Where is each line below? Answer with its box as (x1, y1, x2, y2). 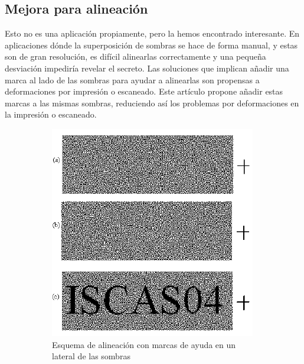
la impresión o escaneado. (5, 108, 97, 121)
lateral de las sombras (52, 350, 130, 362)
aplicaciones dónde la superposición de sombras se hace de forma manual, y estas (5, 38, 298, 51)
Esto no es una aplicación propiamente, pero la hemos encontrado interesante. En (5, 27, 300, 40)
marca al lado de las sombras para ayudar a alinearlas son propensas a (5, 73, 260, 86)
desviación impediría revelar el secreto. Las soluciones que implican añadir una (5, 61, 289, 74)
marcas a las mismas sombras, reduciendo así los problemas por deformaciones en (5, 96, 299, 109)
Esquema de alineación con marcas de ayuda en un (52, 338, 236, 350)
